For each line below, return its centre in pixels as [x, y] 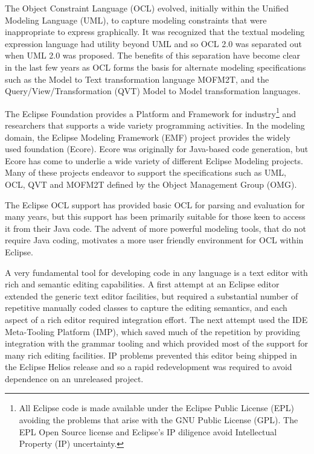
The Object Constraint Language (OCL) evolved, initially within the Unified [147, 8]
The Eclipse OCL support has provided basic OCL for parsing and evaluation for [155, 204]
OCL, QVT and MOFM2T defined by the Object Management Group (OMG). [151, 184]
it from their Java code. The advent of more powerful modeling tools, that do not [155, 228]
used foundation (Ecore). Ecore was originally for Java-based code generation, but [157, 149]
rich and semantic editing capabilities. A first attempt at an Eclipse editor [142, 284]
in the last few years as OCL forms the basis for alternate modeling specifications [155, 67]
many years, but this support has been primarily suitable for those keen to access [155, 216]
